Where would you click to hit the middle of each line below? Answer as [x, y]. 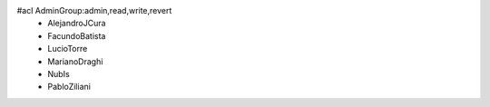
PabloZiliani [69, 87]
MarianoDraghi [75, 61]
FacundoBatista [77, 35]
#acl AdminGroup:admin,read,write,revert [94, 10]
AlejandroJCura [77, 24]
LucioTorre [68, 49]
